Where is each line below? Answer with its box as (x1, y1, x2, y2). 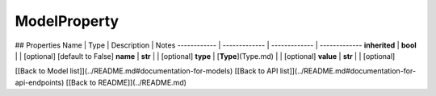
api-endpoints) (15, 77, 65, 87)
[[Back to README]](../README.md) (65, 77, 187, 87)
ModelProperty (15, 12, 119, 30)
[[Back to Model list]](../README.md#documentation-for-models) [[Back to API (15, 66, 279, 76)
